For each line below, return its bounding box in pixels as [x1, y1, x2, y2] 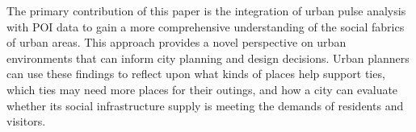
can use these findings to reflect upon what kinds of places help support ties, [6, 65, 385, 82]
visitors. [6, 113, 46, 130]
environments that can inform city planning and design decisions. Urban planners [6, 49, 410, 66]
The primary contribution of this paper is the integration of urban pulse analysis [6, 2, 406, 19]
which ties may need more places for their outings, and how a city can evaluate [6, 80, 398, 97]
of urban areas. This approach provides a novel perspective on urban [6, 34, 347, 51]
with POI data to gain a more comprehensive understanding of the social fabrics [6, 18, 405, 35]
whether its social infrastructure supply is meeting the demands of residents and [6, 97, 404, 113]
